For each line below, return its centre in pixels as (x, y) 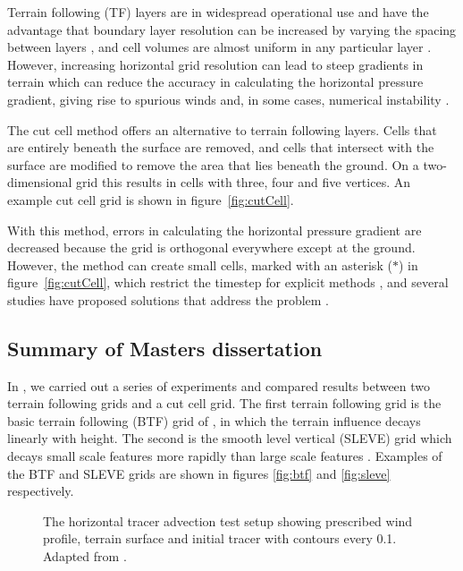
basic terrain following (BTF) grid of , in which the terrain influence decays (214, 420)
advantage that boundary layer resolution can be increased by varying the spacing (232, 29)
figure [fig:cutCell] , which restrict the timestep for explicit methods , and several (228, 282)
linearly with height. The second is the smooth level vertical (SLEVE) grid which (230, 438)
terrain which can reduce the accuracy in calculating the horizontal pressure (215, 82)
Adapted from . (85, 556)
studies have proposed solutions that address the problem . (168, 299)
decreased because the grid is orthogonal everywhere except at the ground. (211, 247)
